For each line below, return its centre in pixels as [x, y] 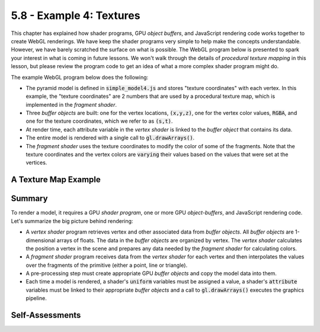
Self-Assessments [46, 315]
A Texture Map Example [56, 180]
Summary [29, 199]
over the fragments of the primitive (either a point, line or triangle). [107, 265]
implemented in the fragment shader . [71, 104]
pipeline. [36, 298]
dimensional [41, 240]
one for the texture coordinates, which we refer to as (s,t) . [99, 121]
